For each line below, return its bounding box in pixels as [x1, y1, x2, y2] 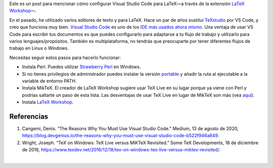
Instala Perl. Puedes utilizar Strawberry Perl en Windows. [22, 64, 141, 70]
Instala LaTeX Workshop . [22, 99, 74, 105]
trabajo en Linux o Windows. [9, 45, 69, 51]
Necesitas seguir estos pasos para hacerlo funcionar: [9, 54, 121, 61]
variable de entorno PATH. [22, 78, 77, 84]
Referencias [9, 112, 49, 121]
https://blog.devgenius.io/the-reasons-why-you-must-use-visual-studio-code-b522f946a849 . [22, 133, 219, 139]
